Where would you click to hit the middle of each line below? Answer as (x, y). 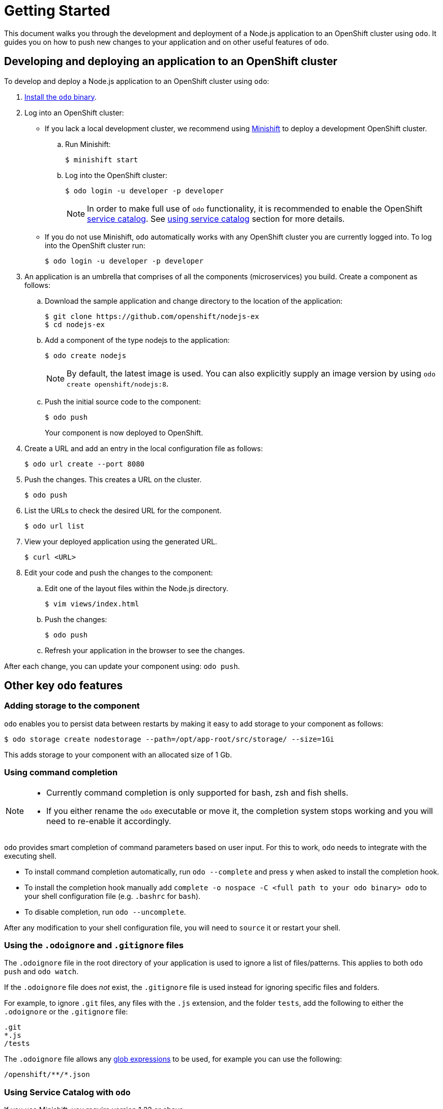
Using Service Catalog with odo (67, 1092)
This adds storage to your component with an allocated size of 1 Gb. (118, 754)
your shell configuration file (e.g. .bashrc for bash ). (112, 896)
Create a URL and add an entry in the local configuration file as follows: (144, 448)
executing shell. (31, 856)
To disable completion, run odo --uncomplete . (105, 912)
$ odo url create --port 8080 (85, 464)
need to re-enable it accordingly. (109, 821)
